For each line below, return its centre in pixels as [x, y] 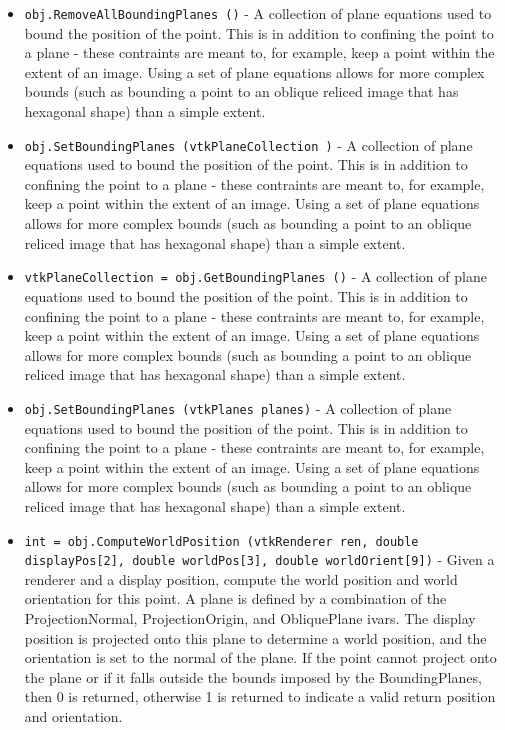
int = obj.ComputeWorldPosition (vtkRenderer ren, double [221, 541]
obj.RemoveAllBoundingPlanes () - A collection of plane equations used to [258, 13]
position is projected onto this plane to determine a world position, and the [255, 637]
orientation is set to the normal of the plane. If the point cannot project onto [260, 657]
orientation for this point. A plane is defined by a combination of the [235, 598]
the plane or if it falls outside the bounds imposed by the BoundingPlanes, [253, 676]
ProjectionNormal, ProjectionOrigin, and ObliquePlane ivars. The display [250, 618]
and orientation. [73, 715]
